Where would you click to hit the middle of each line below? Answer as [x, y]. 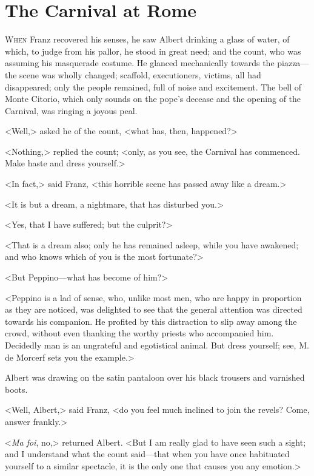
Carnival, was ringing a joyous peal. [71, 110]
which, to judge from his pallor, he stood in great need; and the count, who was [153, 51]
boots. [16, 389]
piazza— [293, 63]
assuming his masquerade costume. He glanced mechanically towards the [140, 63]
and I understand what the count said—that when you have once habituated [147, 454]
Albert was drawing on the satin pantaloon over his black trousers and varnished [155, 377]
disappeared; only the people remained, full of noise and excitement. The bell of [153, 87]
